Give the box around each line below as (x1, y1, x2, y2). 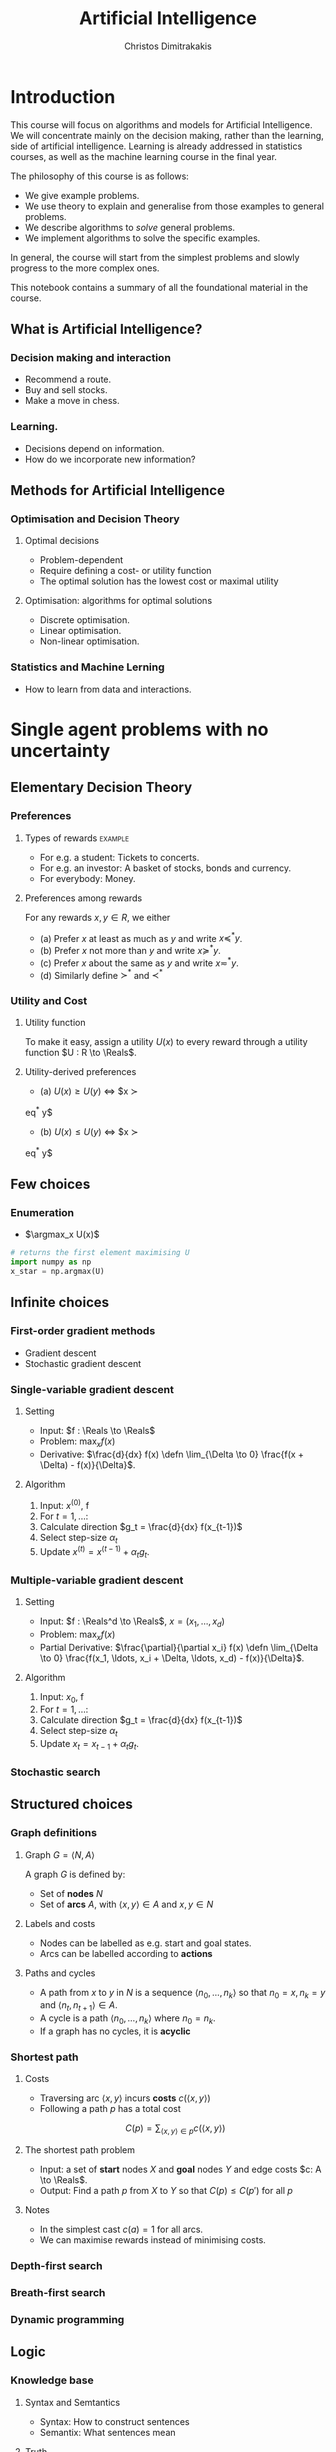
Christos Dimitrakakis (124, 40, 212, 52)
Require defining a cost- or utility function (39, 565, 212, 577)
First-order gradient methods (10, 1324, 156, 1338)
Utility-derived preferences (24, 1066, 137, 1078)
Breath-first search (10, 2285, 106, 2299)
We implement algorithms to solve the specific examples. (24, 232, 261, 244)
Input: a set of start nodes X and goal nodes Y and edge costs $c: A (39, 2163, 322, 2176)
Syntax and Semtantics (24, 2396, 121, 2408)
